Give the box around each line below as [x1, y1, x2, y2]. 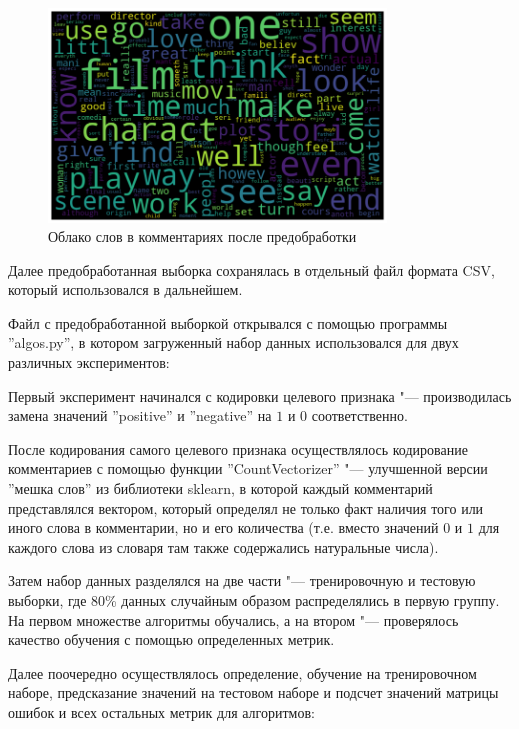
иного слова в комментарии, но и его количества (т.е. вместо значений [8, 517, 439, 538]
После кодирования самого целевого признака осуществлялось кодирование [8, 438, 468, 459]
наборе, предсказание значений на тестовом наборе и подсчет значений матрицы [8, 682, 499, 703]
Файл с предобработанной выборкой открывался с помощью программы [8, 312, 448, 333]
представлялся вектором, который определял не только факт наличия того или [8, 497, 484, 518]
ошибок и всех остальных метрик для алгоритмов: [8, 701, 315, 722]
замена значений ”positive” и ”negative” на [8, 405, 272, 426]
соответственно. [311, 405, 408, 426]
